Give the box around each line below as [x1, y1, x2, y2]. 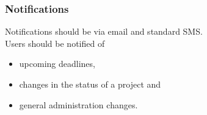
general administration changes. [19, 98, 138, 111]
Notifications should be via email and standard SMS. [5, 25, 203, 38]
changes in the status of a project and [19, 78, 161, 90]
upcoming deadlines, [19, 57, 95, 70]
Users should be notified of [5, 37, 105, 49]
